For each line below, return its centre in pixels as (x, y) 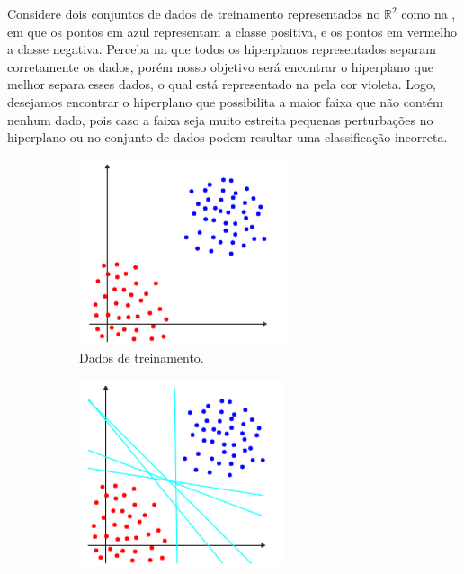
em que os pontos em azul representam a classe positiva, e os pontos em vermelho (232, 31)
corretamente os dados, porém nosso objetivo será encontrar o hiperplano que (220, 66)
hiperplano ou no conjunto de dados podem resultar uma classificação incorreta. (228, 137)
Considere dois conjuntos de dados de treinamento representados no (194, 13)
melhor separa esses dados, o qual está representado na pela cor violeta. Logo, (222, 84)
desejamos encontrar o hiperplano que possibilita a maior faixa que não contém (225, 101)
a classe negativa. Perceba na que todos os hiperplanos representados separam (222, 49)
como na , (428, 13)
